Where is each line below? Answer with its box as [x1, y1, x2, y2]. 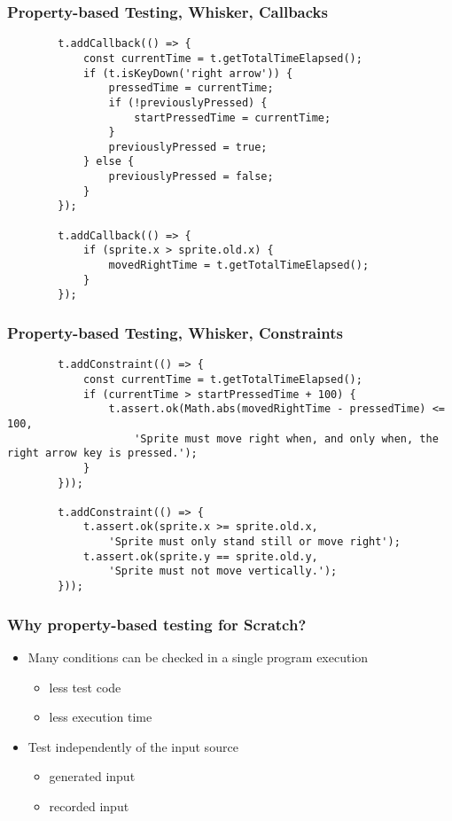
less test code [49, 677, 121, 696]
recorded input [49, 796, 129, 815]
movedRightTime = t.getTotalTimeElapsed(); [108, 259, 370, 272]
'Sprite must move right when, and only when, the [134, 432, 439, 445]
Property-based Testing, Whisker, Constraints [7, 321, 343, 343]
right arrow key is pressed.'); [7, 447, 198, 460]
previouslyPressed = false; [108, 170, 274, 184]
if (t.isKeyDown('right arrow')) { [82, 66, 293, 80]
